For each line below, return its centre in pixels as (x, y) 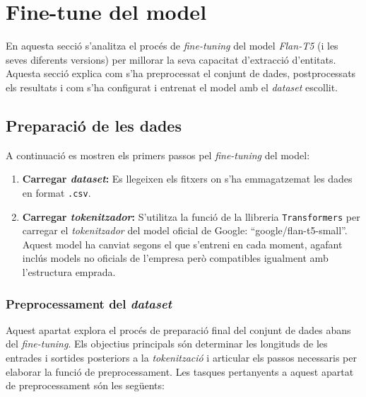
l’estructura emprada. (69, 271)
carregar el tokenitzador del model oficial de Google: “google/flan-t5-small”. (185, 230)
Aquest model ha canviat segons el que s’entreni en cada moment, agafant (182, 244)
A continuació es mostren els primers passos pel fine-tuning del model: (158, 155)
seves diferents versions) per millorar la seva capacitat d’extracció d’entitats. (171, 59)
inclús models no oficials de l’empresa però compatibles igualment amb (175, 258)
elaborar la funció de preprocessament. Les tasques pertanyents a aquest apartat (180, 371)
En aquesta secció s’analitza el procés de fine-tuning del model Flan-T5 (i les (172, 46)
